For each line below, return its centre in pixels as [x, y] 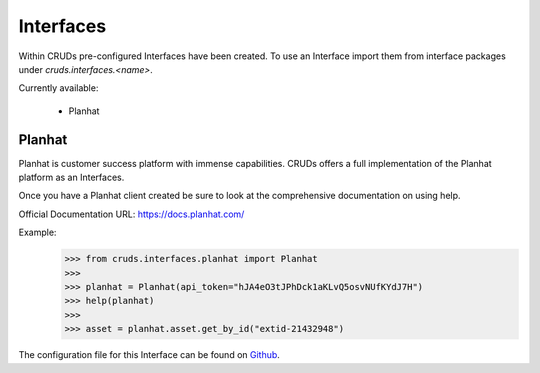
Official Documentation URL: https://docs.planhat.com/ [131, 214]
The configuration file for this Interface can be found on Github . [149, 355]
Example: [37, 232]
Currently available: [58, 88]
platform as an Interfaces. [71, 177]
